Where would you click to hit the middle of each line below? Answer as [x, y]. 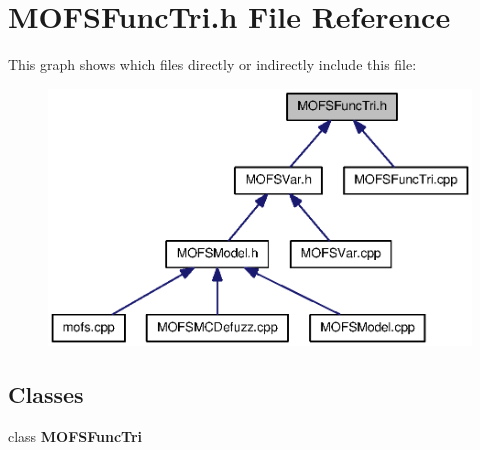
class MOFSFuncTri [75, 436]
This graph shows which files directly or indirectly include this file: [212, 64]
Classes [46, 394]
